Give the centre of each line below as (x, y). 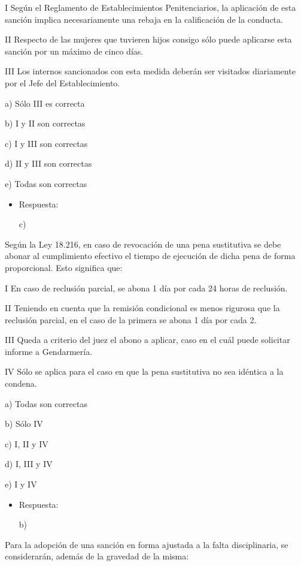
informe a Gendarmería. (49, 351)
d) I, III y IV (29, 464)
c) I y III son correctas (46, 143)
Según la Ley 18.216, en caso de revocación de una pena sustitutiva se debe (143, 244)
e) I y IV (21, 484)
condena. (21, 383)
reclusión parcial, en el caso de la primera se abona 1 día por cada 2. (131, 319)
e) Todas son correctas (46, 183)
